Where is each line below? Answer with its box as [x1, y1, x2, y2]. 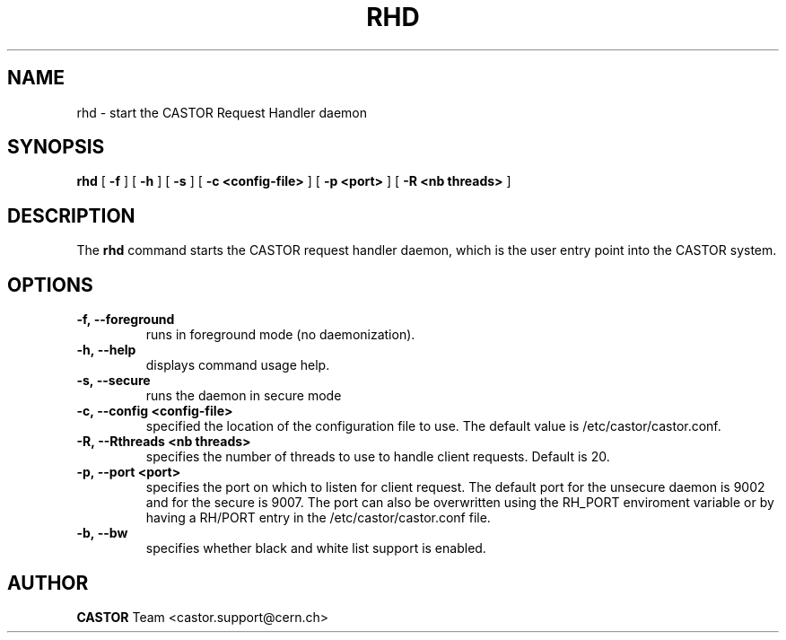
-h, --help [76, 342, 136, 358]
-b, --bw [76, 525, 128, 541]
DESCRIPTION [7, 204, 135, 227]
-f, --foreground [76, 311, 175, 328]
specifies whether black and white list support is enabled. [145, 540, 486, 557]
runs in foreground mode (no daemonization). [145, 327, 415, 343]
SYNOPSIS [7, 136, 105, 159]
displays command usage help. [145, 357, 330, 373]
